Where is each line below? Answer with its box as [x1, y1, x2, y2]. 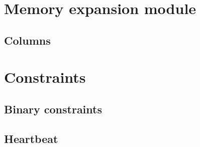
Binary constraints [4, 101, 102, 116]
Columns [4, 32, 51, 48]
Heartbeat [4, 130, 58, 146]
